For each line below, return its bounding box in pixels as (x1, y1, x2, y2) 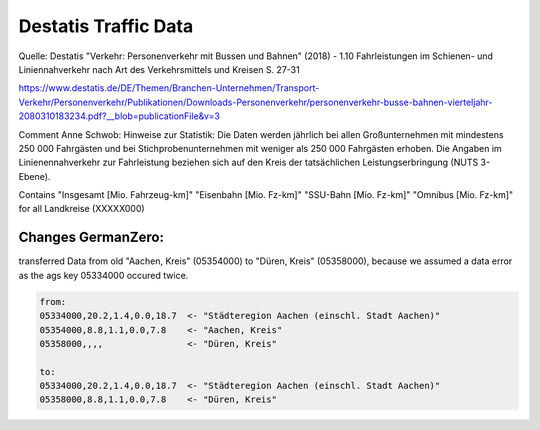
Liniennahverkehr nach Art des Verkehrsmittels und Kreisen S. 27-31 (18, 63, 300, 75)
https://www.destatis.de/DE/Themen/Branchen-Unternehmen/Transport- (18, 82, 320, 94)
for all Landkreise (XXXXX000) (18, 203, 145, 215)
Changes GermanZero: (18, 229, 165, 246)
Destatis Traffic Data (18, 15, 194, 37)
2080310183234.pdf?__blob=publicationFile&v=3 (18, 110, 220, 122)
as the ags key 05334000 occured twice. (18, 269, 189, 281)
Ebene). (18, 170, 51, 182)
